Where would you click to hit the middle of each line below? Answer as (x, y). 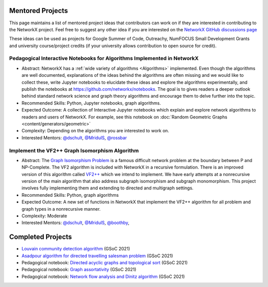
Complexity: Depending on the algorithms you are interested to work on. (95, 131)
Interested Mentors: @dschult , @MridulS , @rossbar (74, 138)
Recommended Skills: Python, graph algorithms (70, 195)
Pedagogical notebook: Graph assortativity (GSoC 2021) (79, 270)
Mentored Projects (38, 11)
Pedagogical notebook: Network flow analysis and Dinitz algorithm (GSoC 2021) (103, 276)
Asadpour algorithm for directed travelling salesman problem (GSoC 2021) (97, 256)
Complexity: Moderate (44, 216)
